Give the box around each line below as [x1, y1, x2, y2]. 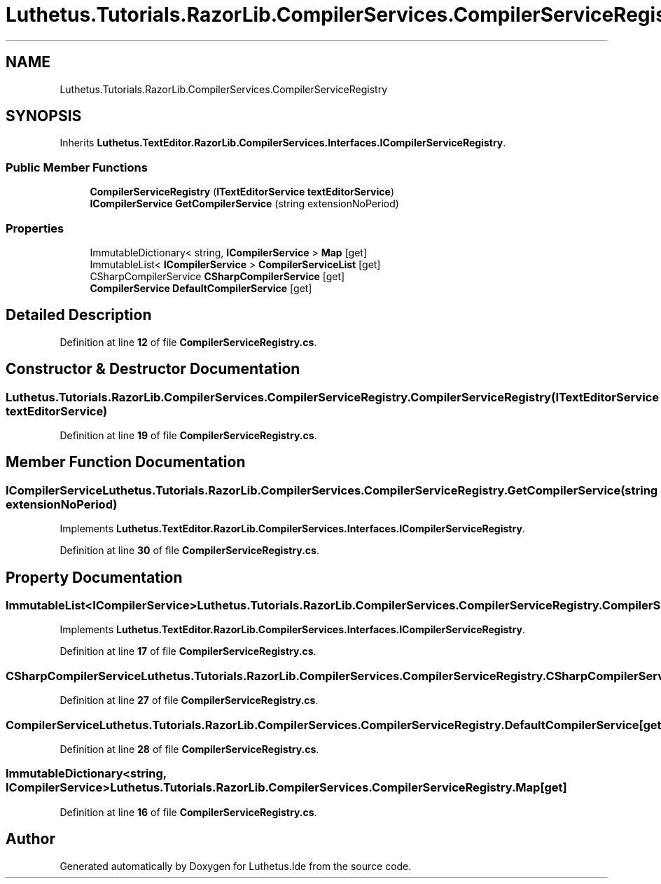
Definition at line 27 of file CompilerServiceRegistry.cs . [60, 694, 319, 707]
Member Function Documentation [6, 453, 246, 471]
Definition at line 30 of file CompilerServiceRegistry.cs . [60, 544, 319, 557]
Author [6, 830, 55, 848]
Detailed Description [6, 306, 152, 324]
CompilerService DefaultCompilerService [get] [90, 282, 312, 294]
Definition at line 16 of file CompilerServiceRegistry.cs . [60, 806, 317, 818]
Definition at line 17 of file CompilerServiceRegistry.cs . [60, 645, 316, 658]
